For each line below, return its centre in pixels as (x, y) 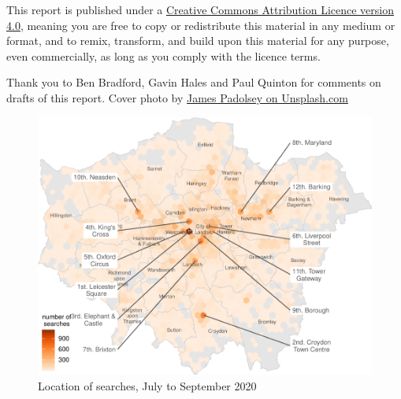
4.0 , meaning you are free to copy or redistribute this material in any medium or (201, 25)
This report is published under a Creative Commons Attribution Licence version (200, 9)
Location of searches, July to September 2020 (147, 385)
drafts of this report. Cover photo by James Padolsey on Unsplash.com (177, 97)
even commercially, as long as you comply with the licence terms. (163, 55)
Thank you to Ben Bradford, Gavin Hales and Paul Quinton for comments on (194, 82)
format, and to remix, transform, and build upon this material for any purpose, (198, 41)
